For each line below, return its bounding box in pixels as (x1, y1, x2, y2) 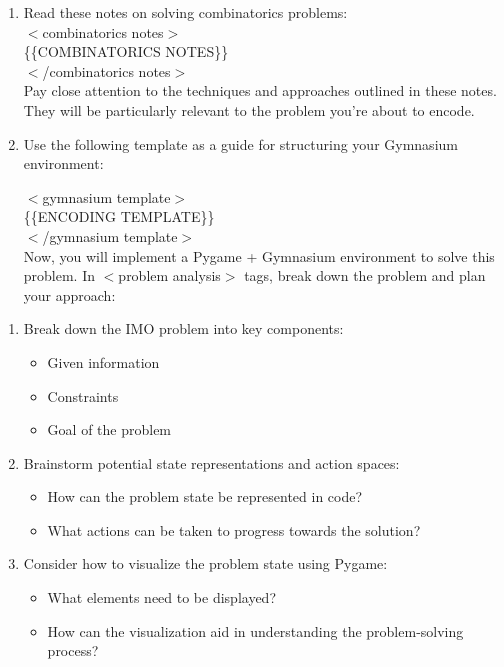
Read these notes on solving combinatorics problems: (23, 2, 348, 22)
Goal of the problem (47, 419, 172, 440)
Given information (47, 351, 160, 372)
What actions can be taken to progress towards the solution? (47, 519, 421, 540)
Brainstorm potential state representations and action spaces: (23, 452, 400, 473)
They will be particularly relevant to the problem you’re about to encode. (23, 99, 475, 120)
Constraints (47, 385, 119, 406)
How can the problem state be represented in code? (47, 486, 363, 507)
